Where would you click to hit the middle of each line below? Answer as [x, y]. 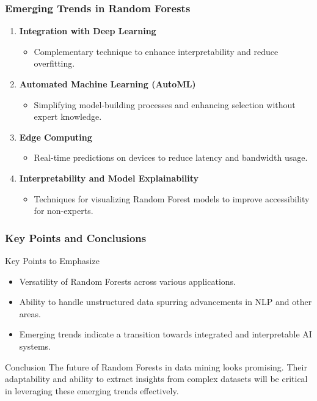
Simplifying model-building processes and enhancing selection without [165, 104]
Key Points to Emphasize [52, 260]
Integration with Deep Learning [88, 31]
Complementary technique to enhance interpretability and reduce [156, 51]
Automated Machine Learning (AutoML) [107, 84]
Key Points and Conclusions [76, 237]
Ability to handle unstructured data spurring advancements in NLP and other [166, 302]
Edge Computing [56, 137]
